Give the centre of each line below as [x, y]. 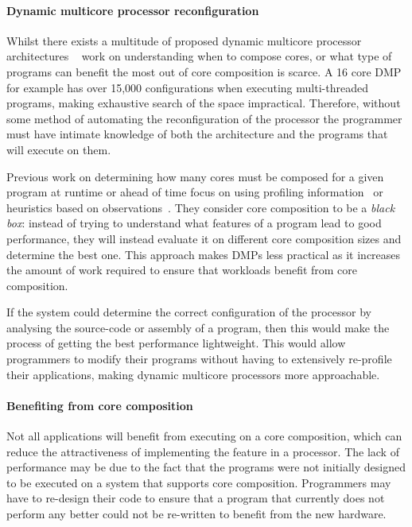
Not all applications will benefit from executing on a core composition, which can [204, 436]
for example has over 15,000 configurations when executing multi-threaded [187, 87]
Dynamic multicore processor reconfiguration [133, 10]
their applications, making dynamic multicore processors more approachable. [193, 374]
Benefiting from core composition [100, 405]
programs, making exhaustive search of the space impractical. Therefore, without [204, 103]
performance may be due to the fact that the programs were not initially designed [206, 467]
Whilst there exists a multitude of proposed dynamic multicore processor [184, 40]
